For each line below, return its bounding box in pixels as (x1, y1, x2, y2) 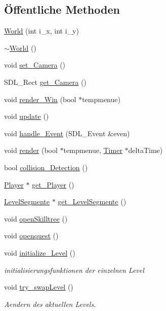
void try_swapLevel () (4, 282, 73, 292)
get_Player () (32, 179, 74, 190)
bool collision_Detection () (4, 162, 88, 172)
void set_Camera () (4, 59, 66, 70)
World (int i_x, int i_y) (4, 25, 79, 36)
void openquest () (4, 230, 59, 241)
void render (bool (4, 145, 58, 155)
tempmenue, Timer (63, 145, 122, 155)
